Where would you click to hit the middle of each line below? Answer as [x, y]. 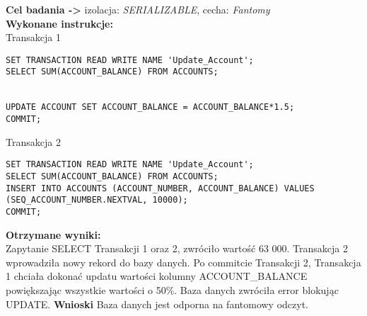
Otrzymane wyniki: [53, 234]
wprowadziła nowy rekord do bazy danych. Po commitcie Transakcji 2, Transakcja [183, 262]
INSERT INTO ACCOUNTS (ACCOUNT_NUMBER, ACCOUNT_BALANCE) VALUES [160, 188]
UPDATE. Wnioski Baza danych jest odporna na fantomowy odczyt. [157, 304]
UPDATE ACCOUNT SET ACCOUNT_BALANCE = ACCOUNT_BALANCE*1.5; [150, 107]
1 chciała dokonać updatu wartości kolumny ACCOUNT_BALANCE [157, 276]
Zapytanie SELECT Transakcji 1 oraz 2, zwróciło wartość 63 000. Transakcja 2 [177, 248]
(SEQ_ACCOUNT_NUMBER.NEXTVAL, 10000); [97, 200]
